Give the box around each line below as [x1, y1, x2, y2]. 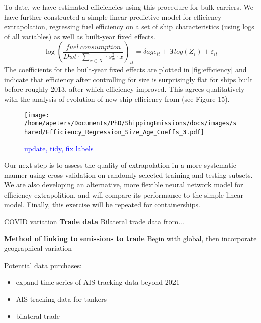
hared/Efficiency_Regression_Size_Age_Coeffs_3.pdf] [24, 128, 204, 136]
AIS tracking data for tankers [16, 294, 107, 304]
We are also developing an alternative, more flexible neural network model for [4, 179, 243, 190]
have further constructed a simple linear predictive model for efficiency [4, 11, 222, 22]
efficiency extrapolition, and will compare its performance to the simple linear [4, 189, 243, 200]
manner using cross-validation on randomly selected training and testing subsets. [4, 169, 253, 180]
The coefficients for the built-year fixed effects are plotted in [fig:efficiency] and [4, 64, 247, 75]
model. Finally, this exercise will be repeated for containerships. [4, 199, 200, 210]
